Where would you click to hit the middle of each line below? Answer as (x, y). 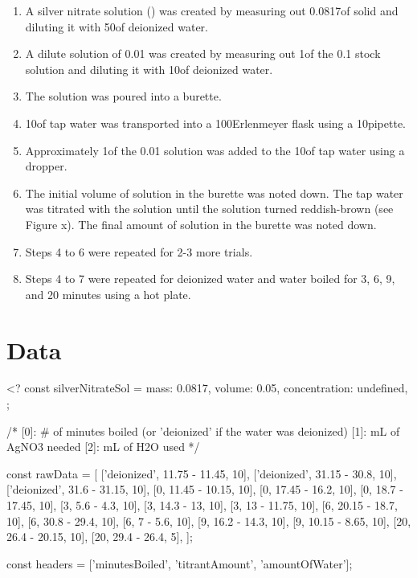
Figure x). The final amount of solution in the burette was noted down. (201, 224)
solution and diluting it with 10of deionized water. (149, 69)
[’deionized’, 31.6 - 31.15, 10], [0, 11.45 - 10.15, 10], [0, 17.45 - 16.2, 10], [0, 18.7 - (205, 489)
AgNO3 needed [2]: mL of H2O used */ (103, 447)
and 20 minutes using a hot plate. (108, 294)
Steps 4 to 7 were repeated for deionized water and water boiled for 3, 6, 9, (210, 279)
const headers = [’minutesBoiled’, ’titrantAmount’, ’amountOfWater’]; (180, 563)
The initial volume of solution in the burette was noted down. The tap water (214, 193)
